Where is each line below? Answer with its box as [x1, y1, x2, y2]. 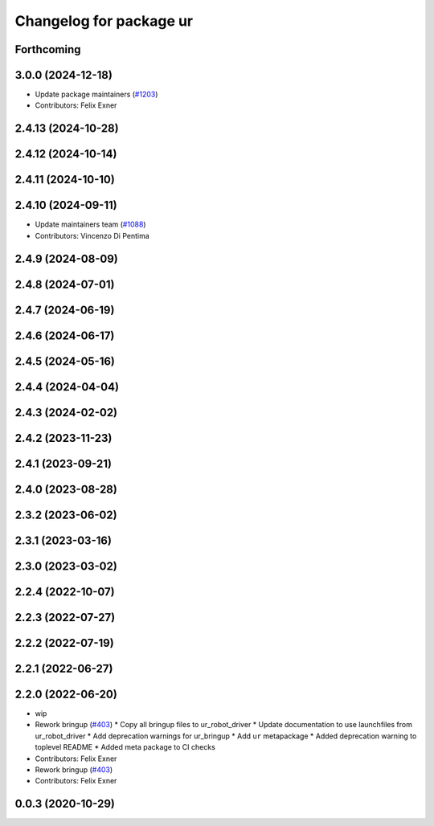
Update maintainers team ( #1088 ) [35, 219, 146, 229]
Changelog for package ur [14, 12, 194, 30]
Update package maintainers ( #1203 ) [35, 89, 158, 100]
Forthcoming [14, 43, 81, 56]
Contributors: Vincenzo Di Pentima [35, 231, 150, 240]
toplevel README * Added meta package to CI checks [35, 742, 216, 752]
